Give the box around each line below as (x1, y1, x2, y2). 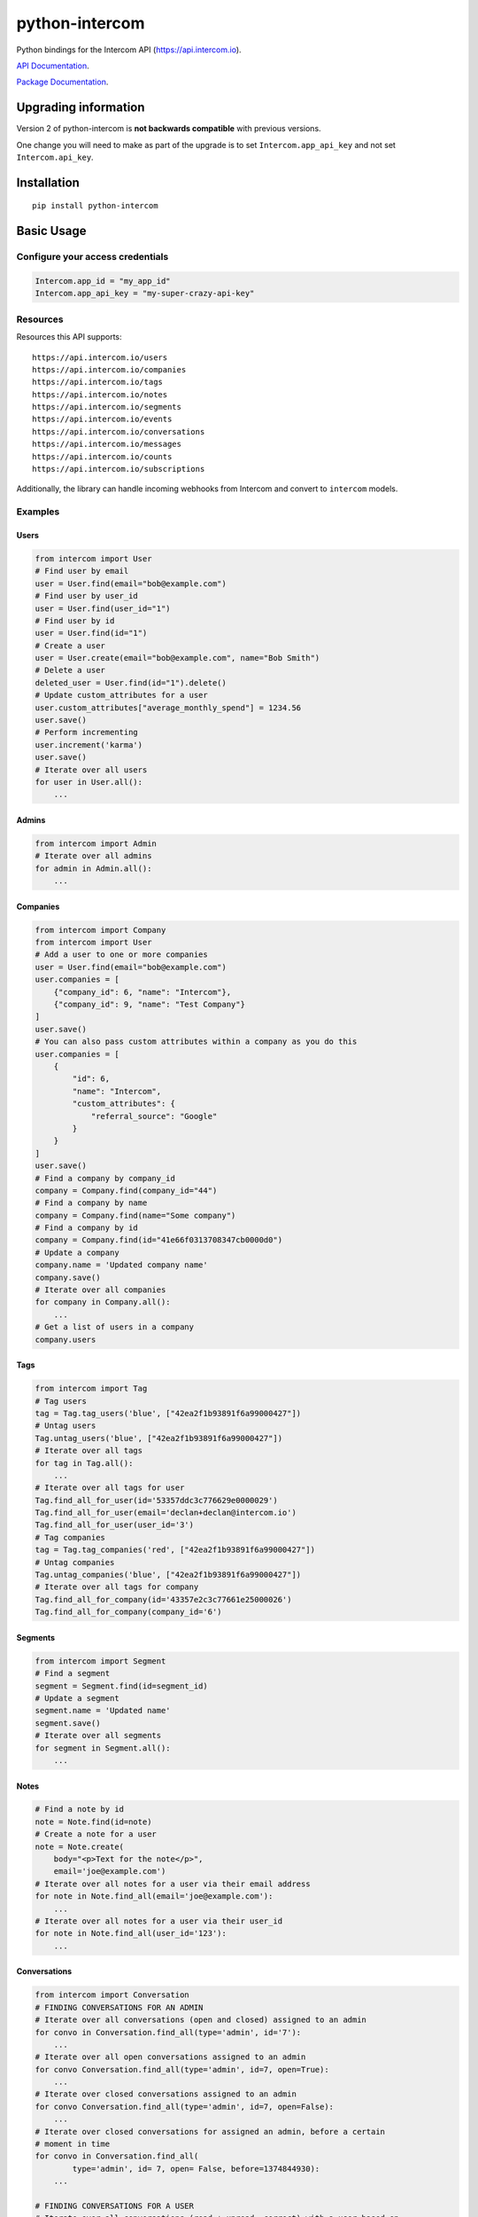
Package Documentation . (16, 76, 109, 88)
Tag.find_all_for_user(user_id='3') (35, 1520, 195, 1530)
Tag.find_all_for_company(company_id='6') (35, 1607, 222, 1618)
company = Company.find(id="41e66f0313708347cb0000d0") (35, 1235, 283, 1245)
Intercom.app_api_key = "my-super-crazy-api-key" (35, 288, 255, 299)
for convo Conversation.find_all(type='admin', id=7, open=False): (35, 2102, 335, 2111)
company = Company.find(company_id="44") (35, 1185, 218, 1195)
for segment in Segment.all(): (35, 1743, 172, 1753)
